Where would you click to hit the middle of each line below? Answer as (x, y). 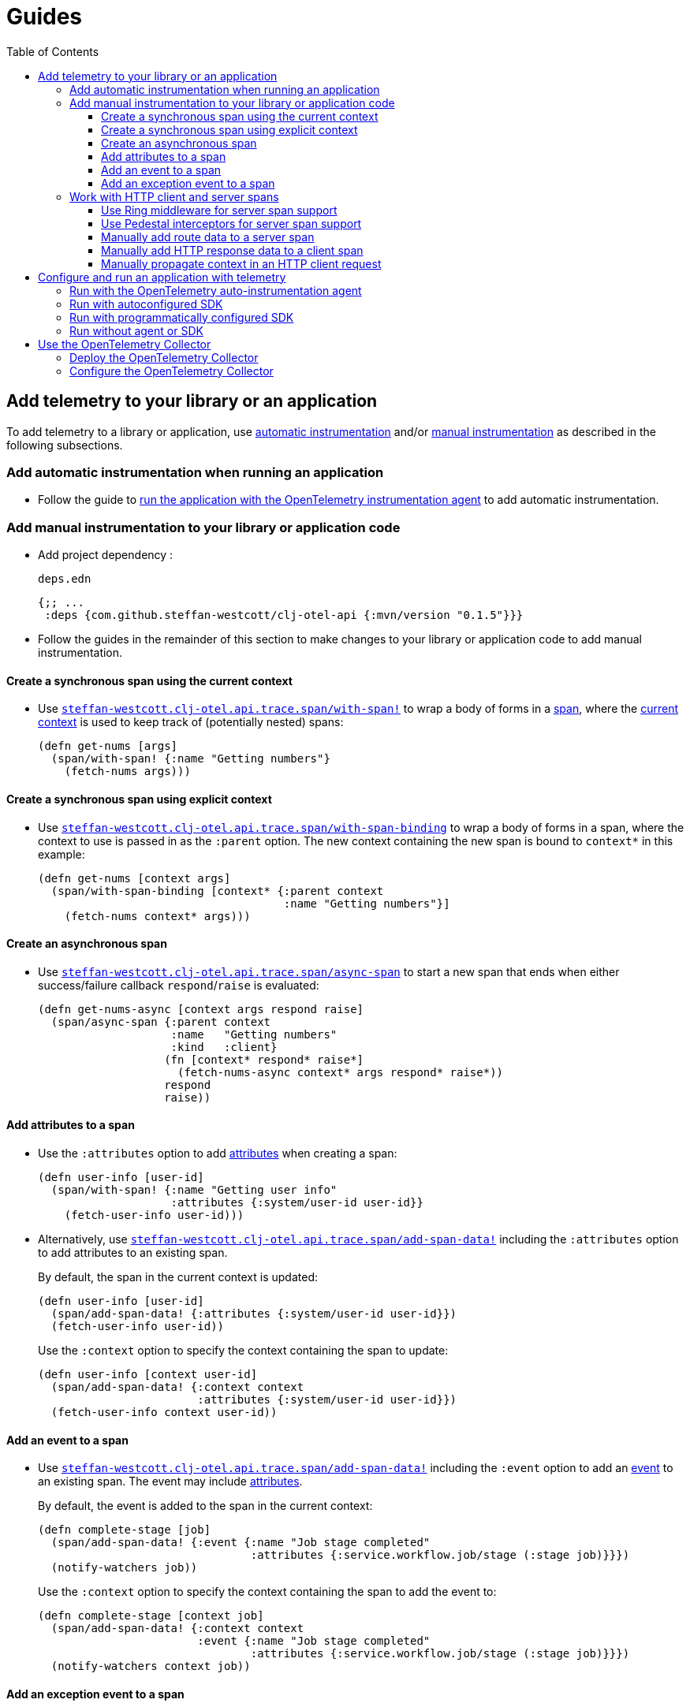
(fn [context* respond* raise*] (264, 1059)
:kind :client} (224, 1047)
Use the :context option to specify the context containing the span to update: (243, 1350)
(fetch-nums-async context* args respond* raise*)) (341, 1072)
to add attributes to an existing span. (133, 1252)
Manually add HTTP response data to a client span (232, 250)
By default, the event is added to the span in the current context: (205, 1506)
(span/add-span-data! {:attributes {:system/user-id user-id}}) (254, 1313)
